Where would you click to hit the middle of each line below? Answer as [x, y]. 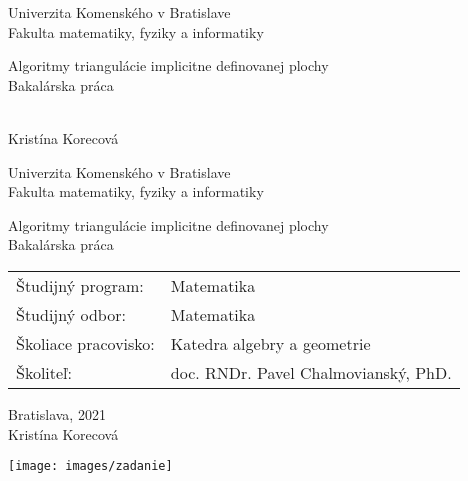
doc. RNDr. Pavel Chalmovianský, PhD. [311, 372]
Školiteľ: [44, 372]
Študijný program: [80, 285]
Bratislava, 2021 [57, 413]
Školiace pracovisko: [85, 343]
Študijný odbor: [71, 314]
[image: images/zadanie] [90, 466]
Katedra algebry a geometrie [270, 343]
